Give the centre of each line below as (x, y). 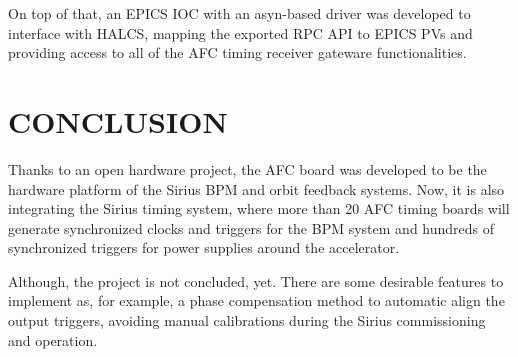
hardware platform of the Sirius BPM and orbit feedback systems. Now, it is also (256, 188)
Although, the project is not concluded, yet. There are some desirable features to (256, 280)
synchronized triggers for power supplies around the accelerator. (204, 247)
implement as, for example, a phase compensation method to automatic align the (256, 300)
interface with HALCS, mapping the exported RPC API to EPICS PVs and (240, 32)
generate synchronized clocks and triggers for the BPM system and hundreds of (251, 227)
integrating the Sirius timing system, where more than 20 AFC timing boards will (259, 208)
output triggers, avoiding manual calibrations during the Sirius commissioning (247, 320)
